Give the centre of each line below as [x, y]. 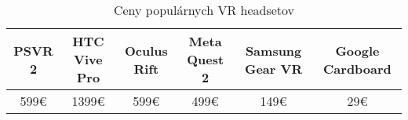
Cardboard [357, 68]
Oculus [146, 50]
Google [357, 50]
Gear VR [273, 68]
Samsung [273, 50]
